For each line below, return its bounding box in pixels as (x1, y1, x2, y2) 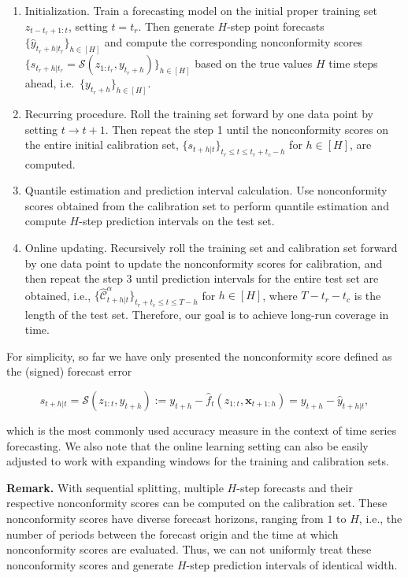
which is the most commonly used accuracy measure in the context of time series (6, 422, 397, 439)
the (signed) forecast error (6, 363, 132, 380)
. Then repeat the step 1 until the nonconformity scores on (105, 120, 389, 137)
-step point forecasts (227, 17, 325, 34)
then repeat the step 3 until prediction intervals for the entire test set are (24, 270, 379, 287)
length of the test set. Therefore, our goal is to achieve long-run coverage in (24, 306, 389, 322)
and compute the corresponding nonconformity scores (104, 34, 362, 50)
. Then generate (138, 17, 214, 34)
